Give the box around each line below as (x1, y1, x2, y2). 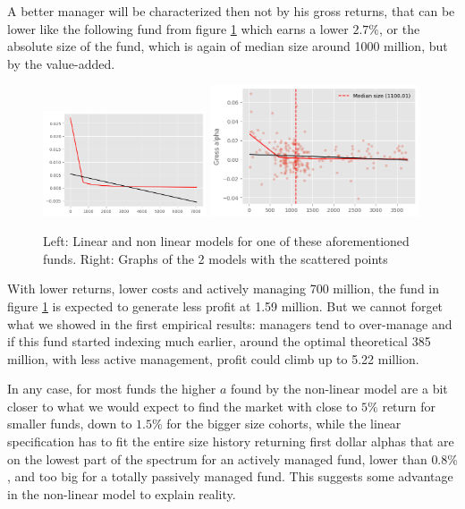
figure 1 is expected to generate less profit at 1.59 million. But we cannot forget (7, 296, 444, 315)
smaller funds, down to (7, 414, 132, 433)
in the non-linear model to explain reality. (7, 484, 236, 503)
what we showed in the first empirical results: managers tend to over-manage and (7, 314, 452, 333)
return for (382, 396, 436, 415)
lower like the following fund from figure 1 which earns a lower (7, 19, 349, 38)
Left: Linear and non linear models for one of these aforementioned (43, 232, 410, 250)
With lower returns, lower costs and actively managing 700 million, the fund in (7, 279, 440, 298)
